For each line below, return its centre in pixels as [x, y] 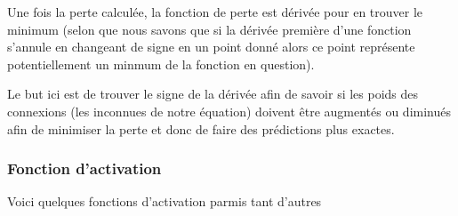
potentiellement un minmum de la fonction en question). [161, 64]
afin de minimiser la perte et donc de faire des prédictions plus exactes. [201, 128]
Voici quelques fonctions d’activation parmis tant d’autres [165, 201]
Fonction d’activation [84, 168]
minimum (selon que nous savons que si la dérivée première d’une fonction [209, 29]
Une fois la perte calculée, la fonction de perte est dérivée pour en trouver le [215, 12]
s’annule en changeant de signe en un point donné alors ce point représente [211, 47]
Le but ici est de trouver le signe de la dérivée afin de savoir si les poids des [213, 94]
